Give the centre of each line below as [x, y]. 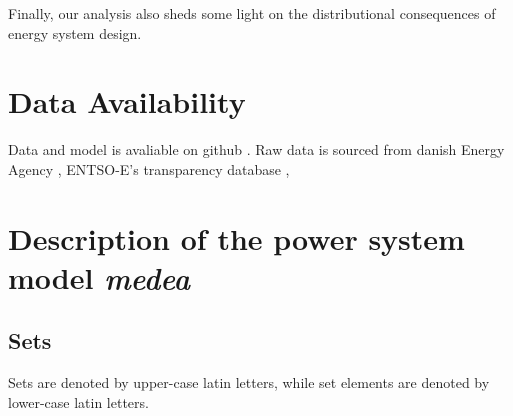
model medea [99, 277]
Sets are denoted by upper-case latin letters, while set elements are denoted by [249, 382]
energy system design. [75, 32]
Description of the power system [236, 237]
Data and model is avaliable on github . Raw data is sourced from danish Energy [256, 149]
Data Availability [127, 101]
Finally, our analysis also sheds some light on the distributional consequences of [252, 13]
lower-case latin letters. [78, 401]
